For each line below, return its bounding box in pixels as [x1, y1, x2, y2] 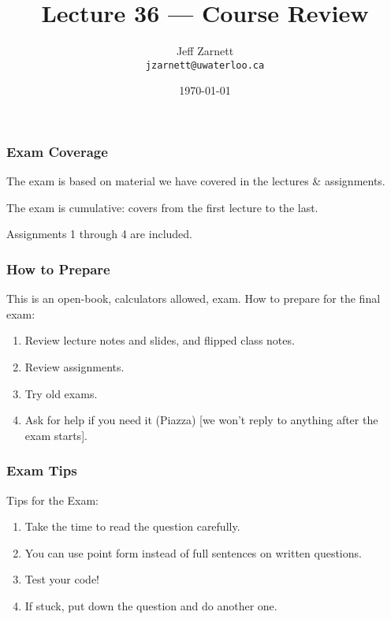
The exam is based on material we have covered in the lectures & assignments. [6, 173, 385, 189]
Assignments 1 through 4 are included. [6, 226, 192, 242]
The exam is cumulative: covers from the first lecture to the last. [6, 199, 318, 215]
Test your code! [24, 571, 100, 587]
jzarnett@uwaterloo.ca [145, 59, 265, 71]
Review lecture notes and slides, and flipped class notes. [24, 332, 295, 349]
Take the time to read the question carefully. [24, 518, 240, 535]
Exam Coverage [6, 141, 108, 161]
